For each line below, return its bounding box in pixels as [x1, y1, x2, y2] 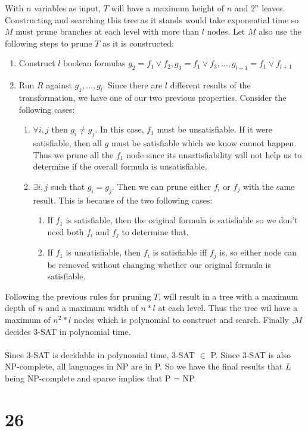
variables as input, [34, 2, 101, 14]
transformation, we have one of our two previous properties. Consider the [18, 91, 287, 103]
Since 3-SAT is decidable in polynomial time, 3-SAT [5, 348, 195, 361]
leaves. [262, 2, 285, 14]
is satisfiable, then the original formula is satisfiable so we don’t [66, 214, 298, 226]
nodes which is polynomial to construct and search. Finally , [73, 313, 294, 325]
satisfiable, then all [33, 136, 102, 149]
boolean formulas [63, 57, 126, 69]
